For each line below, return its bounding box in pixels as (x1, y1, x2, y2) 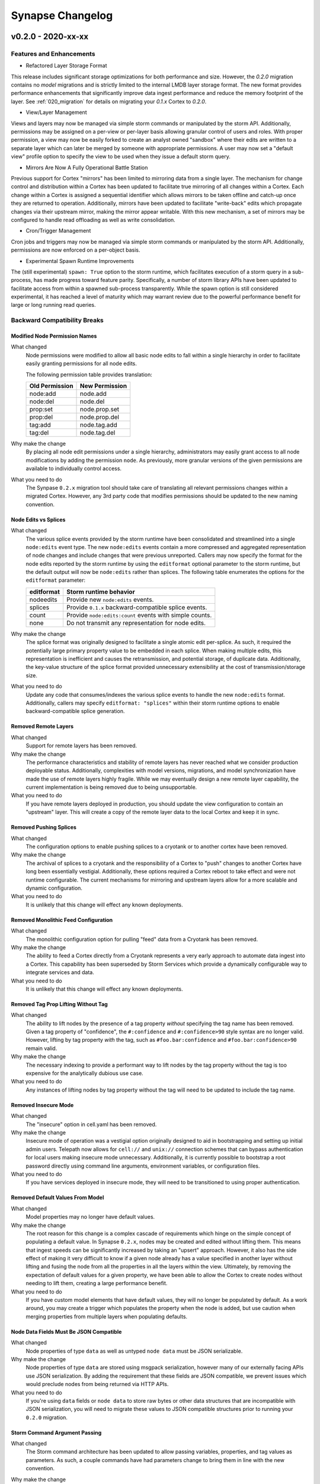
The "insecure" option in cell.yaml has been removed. (25, 1121, 157, 1128)
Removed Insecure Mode (11, 1101, 74, 1108)
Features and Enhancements (11, 49, 95, 58)
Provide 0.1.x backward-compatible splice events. (66, 603, 207, 611)
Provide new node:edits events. (66, 595, 154, 604)
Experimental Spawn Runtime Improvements (25, 257, 135, 264)
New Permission (80, 382, 127, 390)
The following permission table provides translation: (25, 371, 152, 378)
